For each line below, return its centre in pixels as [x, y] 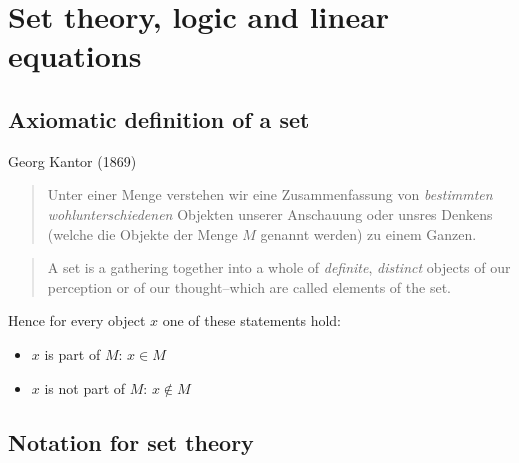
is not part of [85, 387]
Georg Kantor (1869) [72, 160]
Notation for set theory [131, 441]
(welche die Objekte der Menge [142, 233]
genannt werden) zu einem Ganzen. [368, 233]
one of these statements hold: [252, 320]
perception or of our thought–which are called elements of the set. [249, 286]
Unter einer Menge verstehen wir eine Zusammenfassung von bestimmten [270, 194]
